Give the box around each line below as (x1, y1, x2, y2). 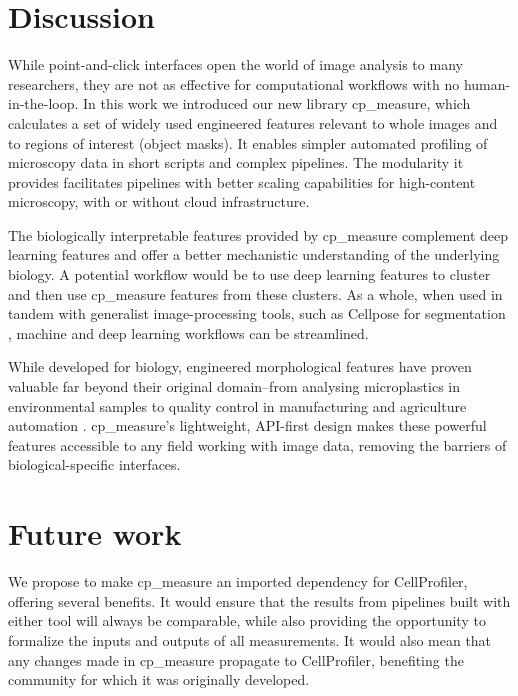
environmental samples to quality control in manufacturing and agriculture (8, 395, 467, 416)
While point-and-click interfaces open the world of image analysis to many (8, 54, 463, 75)
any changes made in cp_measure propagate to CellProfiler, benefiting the (8, 649, 464, 670)
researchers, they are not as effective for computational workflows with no (8, 73, 460, 94)
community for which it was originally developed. (8, 669, 310, 690)
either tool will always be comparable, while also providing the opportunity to (8, 610, 486, 631)
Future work (8, 513, 182, 554)
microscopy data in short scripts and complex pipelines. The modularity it (8, 152, 464, 173)
